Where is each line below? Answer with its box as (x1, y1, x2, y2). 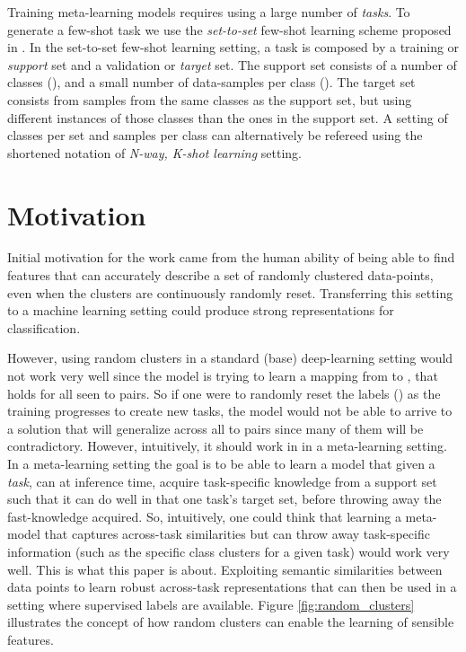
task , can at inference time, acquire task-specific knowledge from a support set (7, 471, 437, 490)
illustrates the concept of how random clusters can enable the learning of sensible (7, 612, 454, 631)
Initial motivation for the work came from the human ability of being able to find (7, 248, 455, 267)
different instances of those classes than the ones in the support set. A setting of (7, 108, 448, 127)
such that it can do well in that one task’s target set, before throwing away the (7, 489, 442, 508)
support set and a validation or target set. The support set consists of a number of (7, 55, 457, 74)
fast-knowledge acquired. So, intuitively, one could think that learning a (7, 507, 401, 525)
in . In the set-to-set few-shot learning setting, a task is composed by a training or (7, 38, 460, 57)
